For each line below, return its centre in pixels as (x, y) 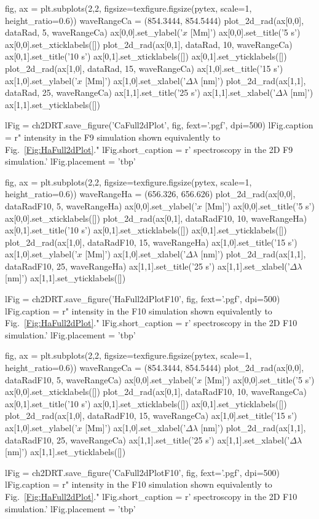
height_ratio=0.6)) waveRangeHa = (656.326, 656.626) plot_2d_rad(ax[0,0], (150, 194)
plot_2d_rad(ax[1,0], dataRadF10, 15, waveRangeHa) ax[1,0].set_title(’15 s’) (151, 242)
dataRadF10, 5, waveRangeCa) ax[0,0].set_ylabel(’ (101, 379)
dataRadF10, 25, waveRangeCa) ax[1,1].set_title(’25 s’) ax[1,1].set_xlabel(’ (148, 439)
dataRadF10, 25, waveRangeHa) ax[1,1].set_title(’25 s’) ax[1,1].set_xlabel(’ (148, 266)
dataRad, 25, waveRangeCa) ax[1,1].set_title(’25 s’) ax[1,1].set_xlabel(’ (140, 92)
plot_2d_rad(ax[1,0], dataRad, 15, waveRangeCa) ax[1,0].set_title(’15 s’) (144, 68)
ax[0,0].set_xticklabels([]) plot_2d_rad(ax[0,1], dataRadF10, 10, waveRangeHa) (156, 218)
